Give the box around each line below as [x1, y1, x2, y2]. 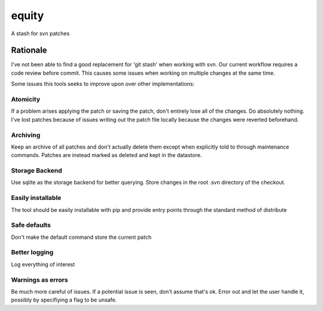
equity [11, 9, 44, 22]
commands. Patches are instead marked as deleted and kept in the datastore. [11, 152, 202, 159]
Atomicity [11, 96, 41, 103]
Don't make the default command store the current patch [11, 233, 152, 241]
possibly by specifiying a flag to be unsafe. [11, 296, 117, 304]
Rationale [11, 45, 47, 56]
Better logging [11, 248, 54, 257]
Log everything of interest [11, 260, 75, 268]
